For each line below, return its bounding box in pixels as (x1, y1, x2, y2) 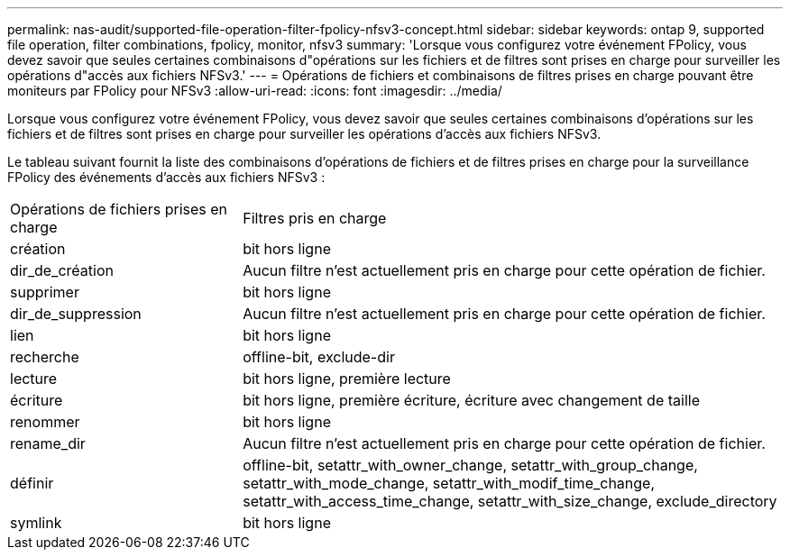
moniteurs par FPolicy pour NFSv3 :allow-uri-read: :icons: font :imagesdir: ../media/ (7, 83, 502, 98)
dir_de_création (10, 261, 114, 279)
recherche (10, 348, 79, 366)
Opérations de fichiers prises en (10, 200, 228, 218)
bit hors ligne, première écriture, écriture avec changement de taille (243, 391, 700, 409)
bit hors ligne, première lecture (243, 370, 451, 388)
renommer (10, 413, 80, 431)
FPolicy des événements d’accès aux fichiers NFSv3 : (7, 169, 326, 185)
